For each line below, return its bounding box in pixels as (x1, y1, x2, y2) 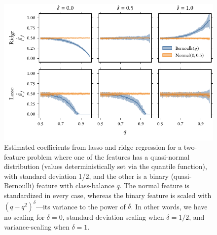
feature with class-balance (36, 180, 114, 191)
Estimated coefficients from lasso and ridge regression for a (4, 142, 182, 152)
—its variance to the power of (36, 201, 126, 211)
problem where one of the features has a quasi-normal (27, 151, 190, 162)
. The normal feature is (119, 180, 189, 191)
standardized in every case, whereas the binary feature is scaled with (4, 190, 212, 201)
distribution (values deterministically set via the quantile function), (4, 161, 207, 171)
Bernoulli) (4, 180, 35, 191)
